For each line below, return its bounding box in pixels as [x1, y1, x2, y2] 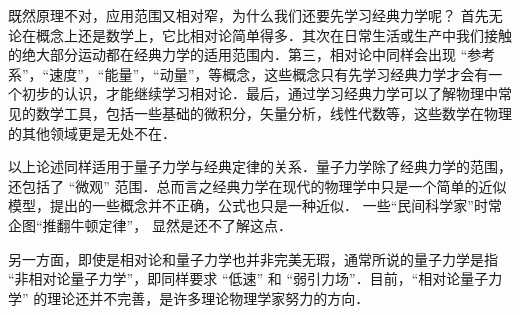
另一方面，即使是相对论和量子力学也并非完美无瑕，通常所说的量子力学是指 [8, 248, 498, 269]
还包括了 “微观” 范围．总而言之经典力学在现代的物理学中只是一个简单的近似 [8, 175, 507, 196]
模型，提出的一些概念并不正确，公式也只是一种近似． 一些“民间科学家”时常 [8, 195, 502, 216]
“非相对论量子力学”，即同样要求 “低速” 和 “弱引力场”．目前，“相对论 [8, 268, 461, 289]
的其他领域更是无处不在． [8, 122, 176, 143]
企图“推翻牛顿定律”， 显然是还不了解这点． [8, 214, 292, 235]
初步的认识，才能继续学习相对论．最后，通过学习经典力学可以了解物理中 [21, 83, 498, 104]
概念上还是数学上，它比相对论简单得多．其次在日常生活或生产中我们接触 [35, 24, 512, 45]
